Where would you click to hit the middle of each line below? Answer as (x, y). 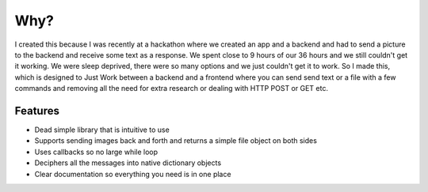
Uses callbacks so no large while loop (96, 152)
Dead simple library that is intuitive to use (102, 130)
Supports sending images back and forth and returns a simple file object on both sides (176, 141)
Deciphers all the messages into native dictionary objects (128, 163)
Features (37, 111)
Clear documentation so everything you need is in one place (133, 174)
